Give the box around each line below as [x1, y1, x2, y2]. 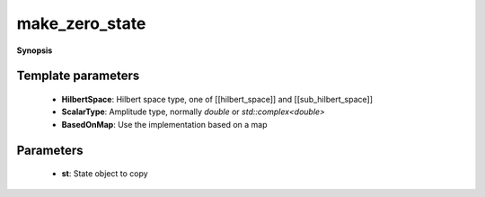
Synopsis [16, 45, 53, 56]
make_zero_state [16, 13, 146, 33]
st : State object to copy [61, 168, 148, 179]
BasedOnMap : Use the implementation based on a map [61, 119, 269, 130]
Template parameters [16, 68, 140, 84]
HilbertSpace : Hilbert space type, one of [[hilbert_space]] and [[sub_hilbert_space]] [61, 94, 373, 104]
